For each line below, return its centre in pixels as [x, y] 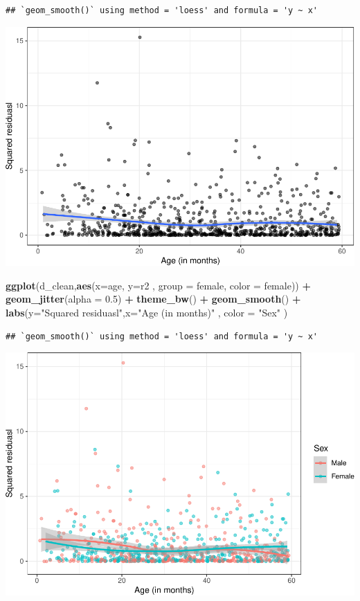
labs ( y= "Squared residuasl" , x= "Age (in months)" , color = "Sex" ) [147, 313]
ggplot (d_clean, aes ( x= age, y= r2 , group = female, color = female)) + [158, 285]
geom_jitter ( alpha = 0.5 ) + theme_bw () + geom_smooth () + [153, 299]
